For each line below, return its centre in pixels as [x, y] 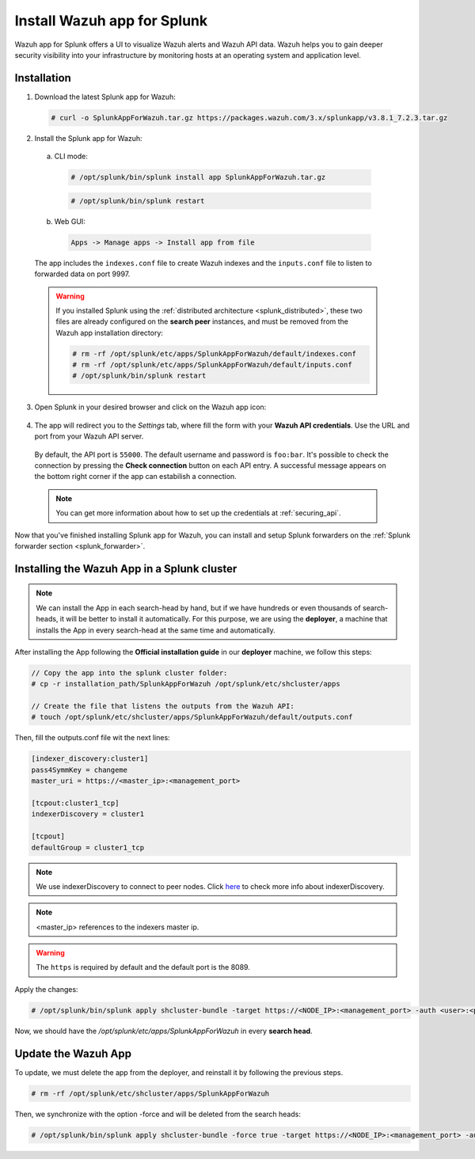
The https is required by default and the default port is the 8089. [143, 967]
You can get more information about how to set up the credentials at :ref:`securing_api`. [198, 513]
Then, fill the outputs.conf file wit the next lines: [92, 738]
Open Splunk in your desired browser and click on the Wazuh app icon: [150, 407]
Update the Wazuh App [73, 1053]
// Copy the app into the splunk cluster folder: [129, 673]
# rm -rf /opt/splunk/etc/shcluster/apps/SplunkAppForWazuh [150, 1093]
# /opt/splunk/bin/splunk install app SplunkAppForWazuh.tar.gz [198, 177]
